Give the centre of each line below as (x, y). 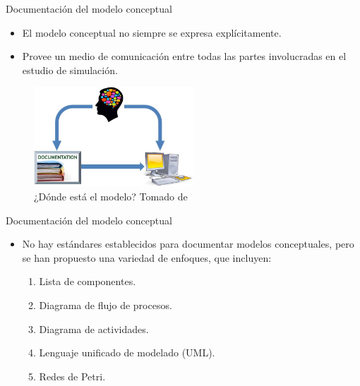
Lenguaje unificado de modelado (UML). (127, 352)
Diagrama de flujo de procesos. (106, 305)
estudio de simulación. (70, 70)
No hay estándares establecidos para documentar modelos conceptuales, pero (188, 244)
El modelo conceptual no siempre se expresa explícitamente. (152, 32)
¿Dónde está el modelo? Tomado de (111, 197)
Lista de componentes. (88, 281)
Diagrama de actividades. (94, 328)
